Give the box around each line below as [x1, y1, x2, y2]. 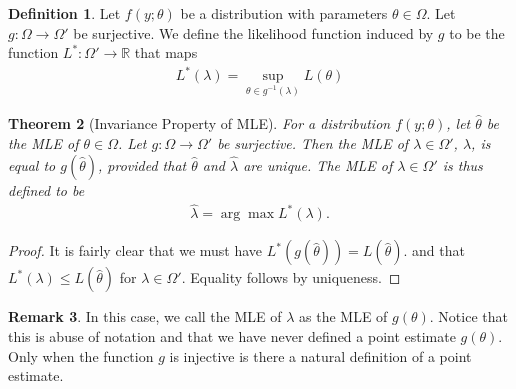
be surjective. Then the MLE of [217, 132, 409, 153]
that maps [134, 42, 198, 63]
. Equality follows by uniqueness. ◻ [181, 267, 401, 288]
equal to [8, 154, 56, 175]
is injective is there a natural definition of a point [169, 345, 472, 366]
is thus [442, 154, 483, 175]
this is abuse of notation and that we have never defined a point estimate [8, 326, 456, 346]
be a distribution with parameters [180, 3, 388, 23]
